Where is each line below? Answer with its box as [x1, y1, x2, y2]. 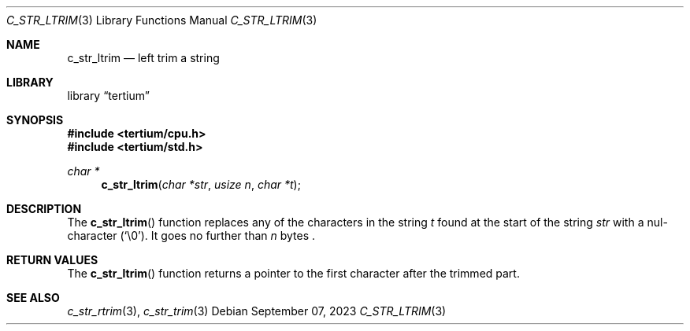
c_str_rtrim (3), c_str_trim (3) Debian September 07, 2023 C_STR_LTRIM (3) [67, 304, 447, 318]
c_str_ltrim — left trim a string [67, 51, 220, 64]
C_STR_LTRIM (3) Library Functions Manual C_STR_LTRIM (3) [6, 13, 317, 27]
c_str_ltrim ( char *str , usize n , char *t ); [101, 178, 301, 191]
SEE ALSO [6, 291, 60, 304]
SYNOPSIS [6, 113, 64, 127]
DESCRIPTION [6, 202, 82, 215]
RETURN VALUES [6, 253, 98, 267]
